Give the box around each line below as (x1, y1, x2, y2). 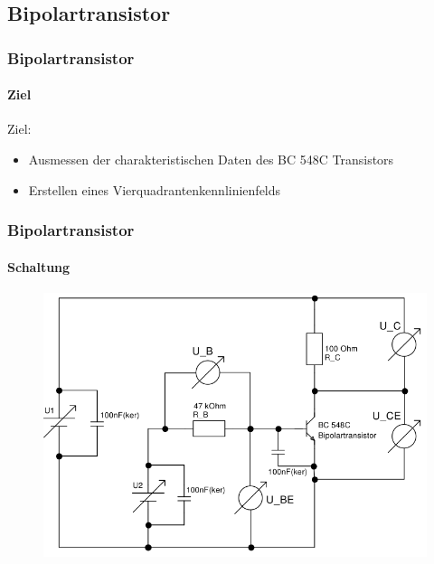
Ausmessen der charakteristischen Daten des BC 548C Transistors (28, 150, 394, 169)
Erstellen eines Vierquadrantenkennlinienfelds (28, 180, 281, 199)
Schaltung (7, 257, 71, 276)
